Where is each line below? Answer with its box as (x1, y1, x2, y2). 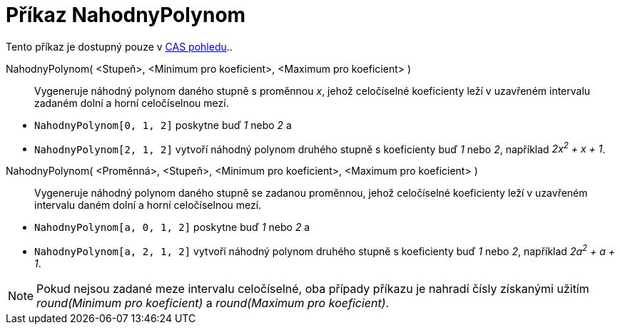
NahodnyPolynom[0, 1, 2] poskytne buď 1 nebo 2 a (34, 118, 292, 131)
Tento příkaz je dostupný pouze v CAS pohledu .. (6, 40, 233, 53)
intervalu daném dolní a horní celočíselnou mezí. (34, 199, 262, 212)
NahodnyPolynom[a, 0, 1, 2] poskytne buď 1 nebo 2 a (34, 221, 310, 234)
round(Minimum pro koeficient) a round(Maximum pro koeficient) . (36, 296, 390, 311)
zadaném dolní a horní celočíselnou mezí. (34, 96, 229, 109)
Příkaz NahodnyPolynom (6, 3, 246, 27)
